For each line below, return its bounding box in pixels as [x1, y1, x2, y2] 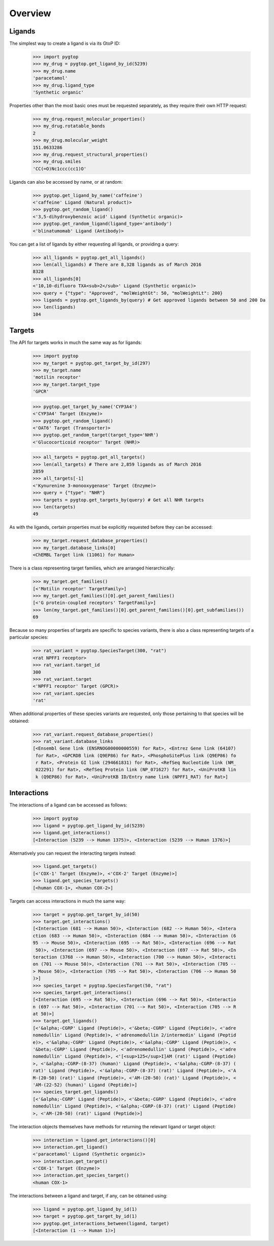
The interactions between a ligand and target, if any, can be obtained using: [9, 1193, 167, 1199]
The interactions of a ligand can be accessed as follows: [9, 802, 127, 808]
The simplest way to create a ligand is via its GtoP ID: [9, 41, 120, 47]
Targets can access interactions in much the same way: [9, 898, 126, 904]
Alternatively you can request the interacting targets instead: [9, 850, 136, 856]
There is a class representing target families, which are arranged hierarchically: [9, 565, 175, 571]
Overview [9, 8, 51, 19]
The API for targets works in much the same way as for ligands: [9, 340, 142, 346]
